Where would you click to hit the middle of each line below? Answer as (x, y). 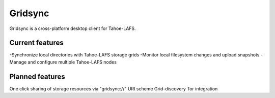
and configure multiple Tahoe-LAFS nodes (72, 62)
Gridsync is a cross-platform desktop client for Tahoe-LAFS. (73, 28)
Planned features (37, 76)
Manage (18, 62)
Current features (36, 43)
